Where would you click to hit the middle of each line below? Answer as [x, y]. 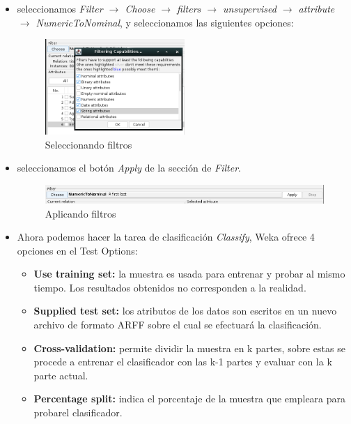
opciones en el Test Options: [77, 250]
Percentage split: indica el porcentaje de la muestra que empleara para [190, 399]
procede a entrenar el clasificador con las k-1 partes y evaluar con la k [183, 362]
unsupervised [250, 8]
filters [189, 8]
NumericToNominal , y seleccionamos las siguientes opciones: [165, 22]
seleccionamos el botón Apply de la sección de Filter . [129, 168]
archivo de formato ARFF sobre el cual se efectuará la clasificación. [178, 325]
